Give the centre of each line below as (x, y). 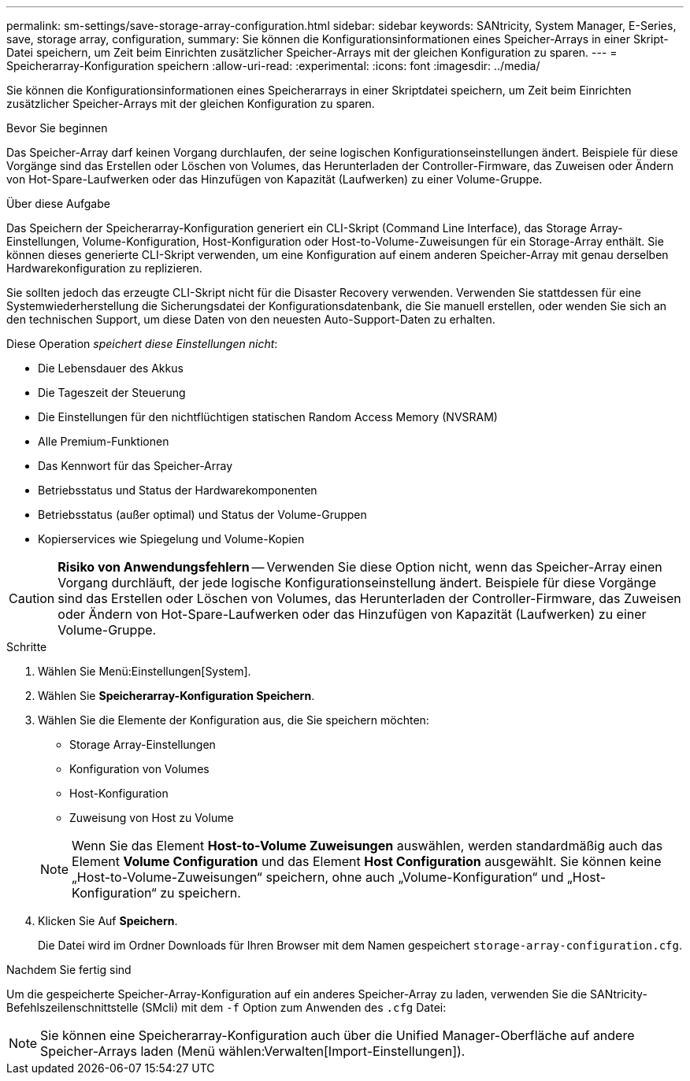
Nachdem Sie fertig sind (69, 970)
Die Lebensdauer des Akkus (111, 368)
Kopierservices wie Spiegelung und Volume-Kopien (171, 539)
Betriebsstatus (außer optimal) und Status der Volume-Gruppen (202, 515)
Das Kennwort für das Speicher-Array (135, 466)
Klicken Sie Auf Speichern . (108, 921)
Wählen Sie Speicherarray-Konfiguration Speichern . (176, 696)
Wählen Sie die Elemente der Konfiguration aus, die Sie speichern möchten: (234, 720)
